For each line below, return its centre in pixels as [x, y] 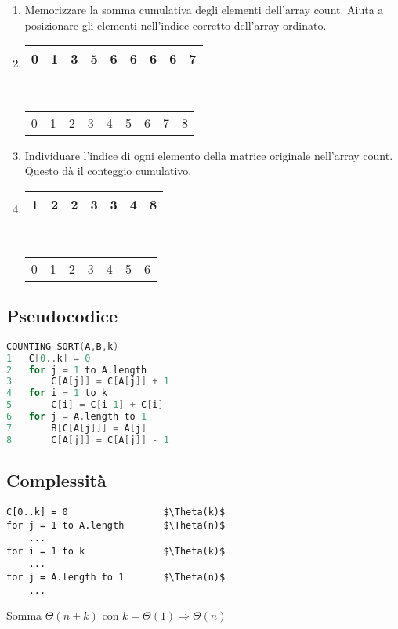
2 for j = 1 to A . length [77, 370]
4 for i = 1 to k [57, 393]
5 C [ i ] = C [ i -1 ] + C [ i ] [85, 405]
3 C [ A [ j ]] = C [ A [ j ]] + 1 [88, 382]
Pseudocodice [62, 315]
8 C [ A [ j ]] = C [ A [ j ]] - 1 [88, 440]
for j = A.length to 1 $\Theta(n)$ [116, 578]
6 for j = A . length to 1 [77, 417]
